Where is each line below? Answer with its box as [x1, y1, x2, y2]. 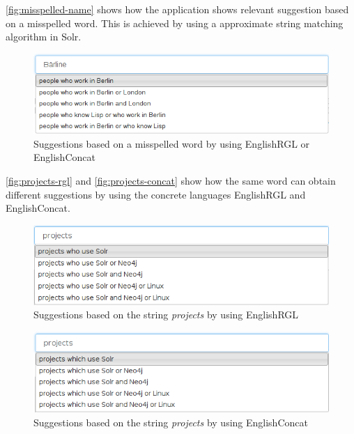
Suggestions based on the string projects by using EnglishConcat [33, 414, 308, 429]
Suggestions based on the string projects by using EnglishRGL [33, 307, 299, 322]
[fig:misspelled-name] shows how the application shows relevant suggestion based [6, 2, 349, 16]
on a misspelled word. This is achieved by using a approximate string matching [6, 15, 344, 30]
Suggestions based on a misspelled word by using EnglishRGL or [33, 136, 310, 150]
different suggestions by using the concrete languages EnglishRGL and [6, 187, 306, 201]
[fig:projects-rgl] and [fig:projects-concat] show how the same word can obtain [6, 173, 336, 188]
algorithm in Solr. [6, 29, 82, 44]
